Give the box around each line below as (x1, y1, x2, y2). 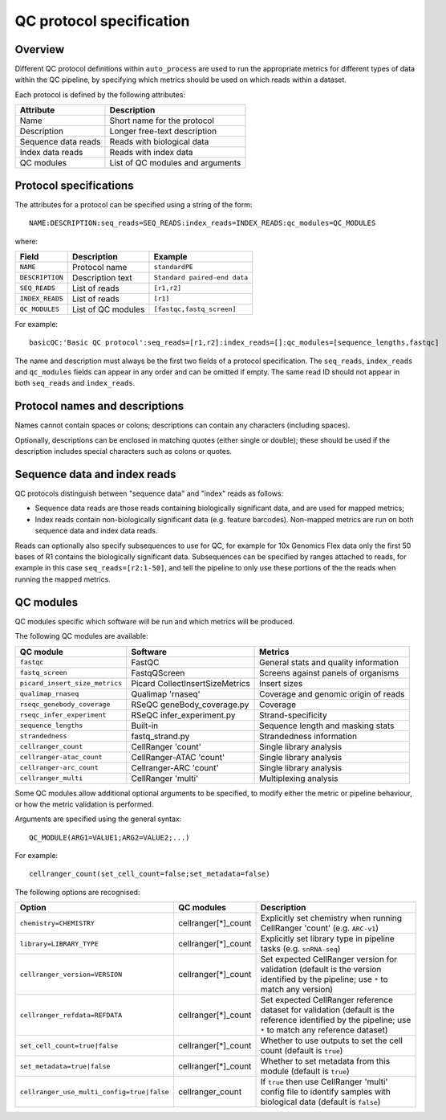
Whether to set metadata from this (260, 1056, 391, 1067)
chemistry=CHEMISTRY (19, 918, 95, 927)
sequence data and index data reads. (34, 526, 158, 536)
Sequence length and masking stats (259, 720, 395, 731)
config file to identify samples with (260, 1086, 391, 1098)
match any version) (260, 984, 333, 995)
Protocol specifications (14, 178, 134, 192)
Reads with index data (109, 147, 193, 158)
